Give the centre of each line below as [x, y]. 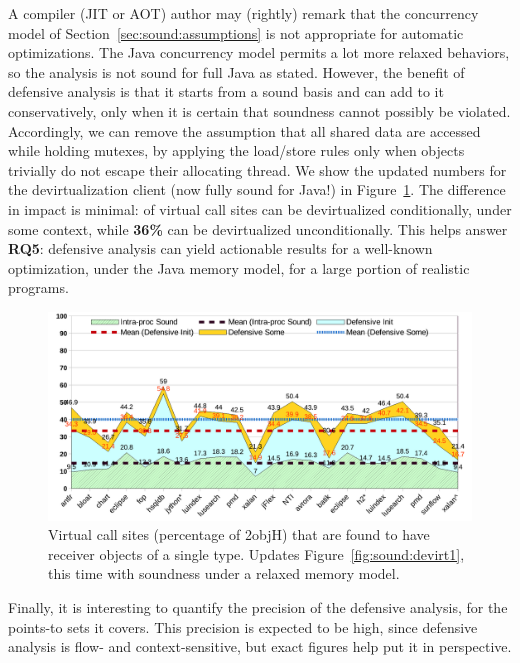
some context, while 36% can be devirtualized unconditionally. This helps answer [258, 228]
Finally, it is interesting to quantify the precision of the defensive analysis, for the [258, 606]
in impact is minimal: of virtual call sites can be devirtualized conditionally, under [260, 208]
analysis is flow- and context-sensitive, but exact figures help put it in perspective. [260, 646]
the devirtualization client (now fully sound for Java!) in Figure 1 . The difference [257, 189]
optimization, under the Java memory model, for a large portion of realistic [239, 267]
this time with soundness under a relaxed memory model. [224, 573]
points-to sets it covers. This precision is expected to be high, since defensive [243, 626]
